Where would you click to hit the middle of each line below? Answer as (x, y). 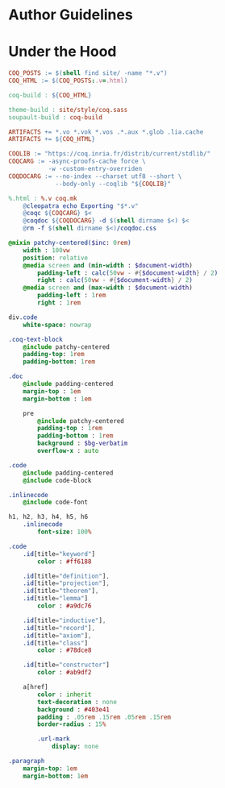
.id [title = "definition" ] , (67, 576)
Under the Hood (62, 52)
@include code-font (56, 502)
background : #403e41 (74, 709)
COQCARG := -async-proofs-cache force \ (77, 162)
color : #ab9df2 (65, 673)
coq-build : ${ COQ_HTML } (50, 95)
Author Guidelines (71, 15)
